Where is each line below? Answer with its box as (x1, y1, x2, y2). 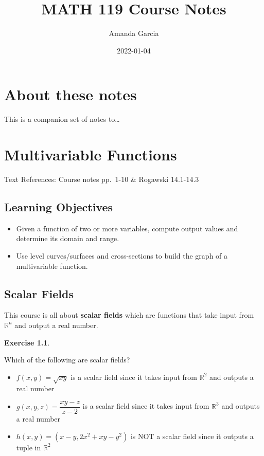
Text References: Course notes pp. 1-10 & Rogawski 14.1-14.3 (4, 173, 199, 184)
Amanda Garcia (109, 28, 159, 39)
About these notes (4, 84, 137, 105)
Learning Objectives (4, 198, 113, 214)
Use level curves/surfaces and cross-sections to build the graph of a (16, 250, 228, 261)
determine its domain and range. (16, 233, 119, 244)
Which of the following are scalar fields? (4, 354, 130, 365)
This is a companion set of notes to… (4, 114, 120, 124)
